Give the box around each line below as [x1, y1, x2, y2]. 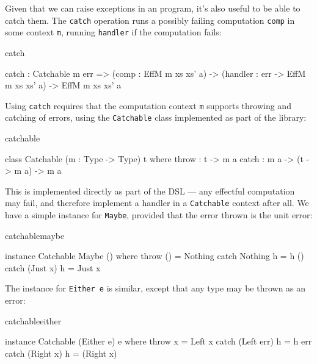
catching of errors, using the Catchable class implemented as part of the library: [5, 111, 307, 124]
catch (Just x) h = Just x [5, 261, 101, 274]
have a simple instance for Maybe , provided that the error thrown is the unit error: [5, 209, 313, 221]
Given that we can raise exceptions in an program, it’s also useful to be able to [5, 2, 301, 14]
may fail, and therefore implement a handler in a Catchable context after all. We [5, 196, 309, 209]
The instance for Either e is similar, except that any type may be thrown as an [5, 282, 306, 294]
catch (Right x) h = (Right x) [5, 346, 117, 359]
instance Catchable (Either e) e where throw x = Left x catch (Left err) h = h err [5, 335, 312, 348]
